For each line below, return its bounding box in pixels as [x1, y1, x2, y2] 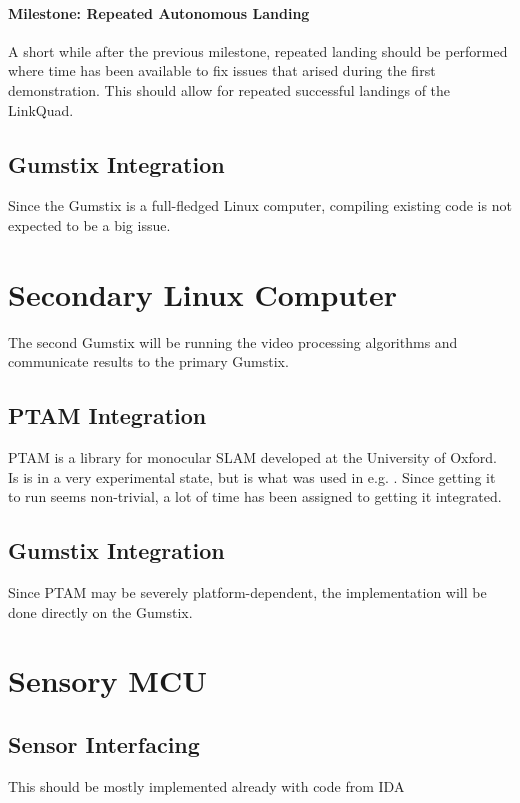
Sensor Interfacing [8, 729, 200, 760]
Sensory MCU [8, 660, 207, 701]
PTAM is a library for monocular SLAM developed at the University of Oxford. [8, 447, 497, 468]
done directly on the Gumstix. [8, 601, 193, 622]
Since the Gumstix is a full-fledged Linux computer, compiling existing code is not [8, 195, 512, 216]
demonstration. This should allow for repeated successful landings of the [8, 79, 451, 100]
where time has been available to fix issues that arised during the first [8, 60, 436, 81]
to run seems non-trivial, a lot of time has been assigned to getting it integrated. [8, 486, 502, 507]
